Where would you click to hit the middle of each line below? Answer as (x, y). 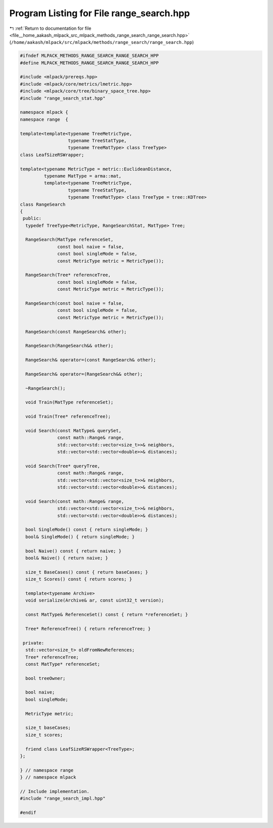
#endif (28, 813)
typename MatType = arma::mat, (82, 176)
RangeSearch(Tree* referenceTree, (68, 275)
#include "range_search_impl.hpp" (63, 798)
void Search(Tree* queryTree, (63, 466)
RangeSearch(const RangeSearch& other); (76, 332)
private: (34, 643)
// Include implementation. (55, 791)
